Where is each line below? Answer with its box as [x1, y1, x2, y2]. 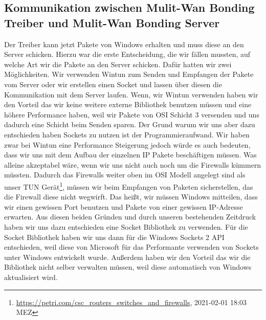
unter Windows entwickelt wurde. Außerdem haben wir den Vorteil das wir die [4, 251, 251, 262]
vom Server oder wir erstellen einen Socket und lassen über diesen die [4, 78, 222, 89]
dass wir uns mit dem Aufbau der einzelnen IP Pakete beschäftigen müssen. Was [4, 149, 257, 160]
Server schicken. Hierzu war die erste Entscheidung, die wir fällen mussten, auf [4, 49, 251, 59]
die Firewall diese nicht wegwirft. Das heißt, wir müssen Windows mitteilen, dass [4, 191, 258, 202]
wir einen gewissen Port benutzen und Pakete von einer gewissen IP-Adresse [4, 201, 243, 212]
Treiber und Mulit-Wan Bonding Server [4, 14, 220, 30]
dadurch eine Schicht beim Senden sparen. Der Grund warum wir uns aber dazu [4, 119, 255, 130]
